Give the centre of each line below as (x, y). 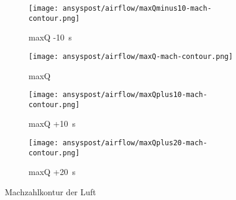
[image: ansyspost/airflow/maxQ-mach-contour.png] (131, 56)
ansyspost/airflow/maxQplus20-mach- (135, 143)
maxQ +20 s (52, 172)
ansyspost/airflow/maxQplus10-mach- (135, 95)
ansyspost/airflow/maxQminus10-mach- (137, 8)
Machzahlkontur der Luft (51, 191)
